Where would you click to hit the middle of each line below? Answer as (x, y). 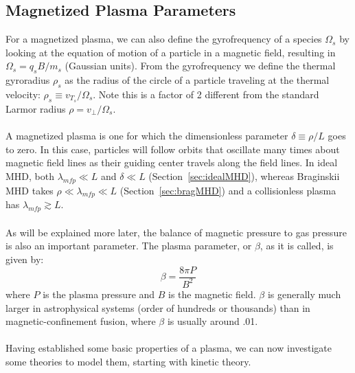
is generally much (304, 294)
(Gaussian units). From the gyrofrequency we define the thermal (200, 66)
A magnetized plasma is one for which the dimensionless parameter (147, 136)
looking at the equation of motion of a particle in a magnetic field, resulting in (171, 52)
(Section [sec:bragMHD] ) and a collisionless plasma (228, 190)
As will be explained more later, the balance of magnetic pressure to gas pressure (176, 232)
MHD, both (30, 176)
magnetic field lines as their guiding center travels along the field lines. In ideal (172, 162)
